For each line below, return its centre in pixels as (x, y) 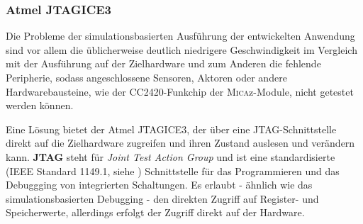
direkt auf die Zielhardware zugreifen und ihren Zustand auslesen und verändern (180, 143)
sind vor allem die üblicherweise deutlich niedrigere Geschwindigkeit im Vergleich (181, 49)
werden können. (40, 105)
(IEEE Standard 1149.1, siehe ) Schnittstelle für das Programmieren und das (173, 170)
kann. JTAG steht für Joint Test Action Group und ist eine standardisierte (171, 156)
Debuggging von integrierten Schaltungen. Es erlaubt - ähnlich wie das (159, 185)
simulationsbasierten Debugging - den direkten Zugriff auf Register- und (162, 198)
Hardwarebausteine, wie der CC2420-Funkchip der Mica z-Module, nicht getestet (180, 91)
